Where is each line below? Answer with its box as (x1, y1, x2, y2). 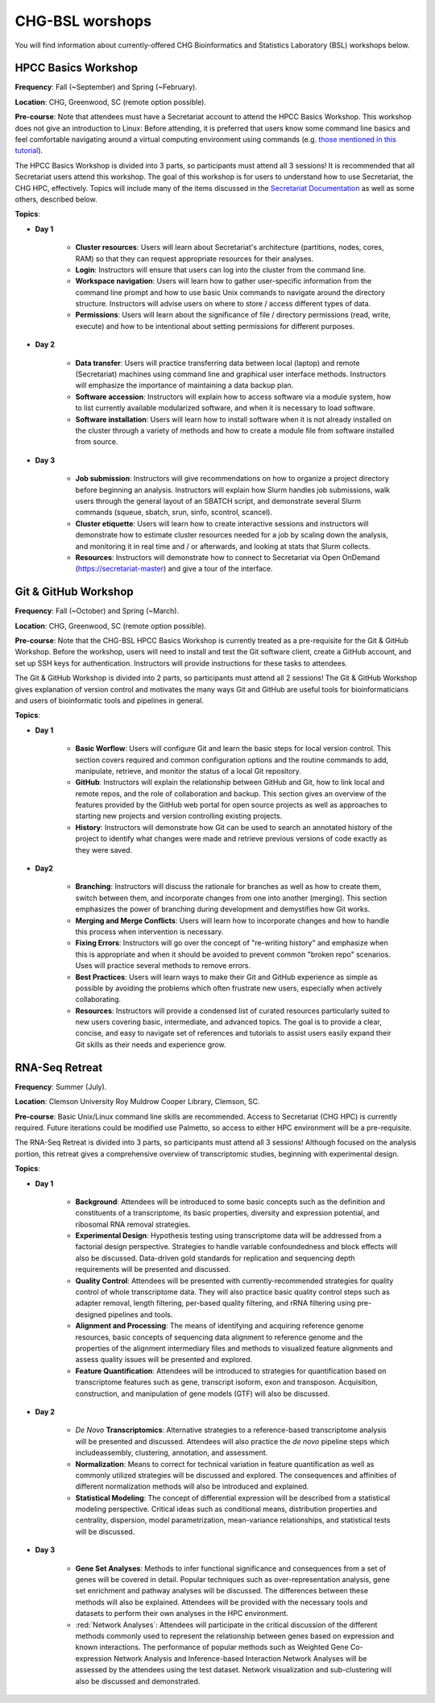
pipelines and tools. (108, 1310, 173, 1319)
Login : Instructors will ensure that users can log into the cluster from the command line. (75, 264, 367, 274)
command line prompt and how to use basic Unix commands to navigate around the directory (75, 287, 386, 297)
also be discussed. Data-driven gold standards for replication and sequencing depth (75, 1253, 355, 1263)
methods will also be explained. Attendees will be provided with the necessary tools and (75, 1597, 368, 1607)
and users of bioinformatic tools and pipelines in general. (14, 696, 205, 705)
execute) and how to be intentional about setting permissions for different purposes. (75, 321, 355, 330)
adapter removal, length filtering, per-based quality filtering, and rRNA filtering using (75, 1298, 356, 1308)
